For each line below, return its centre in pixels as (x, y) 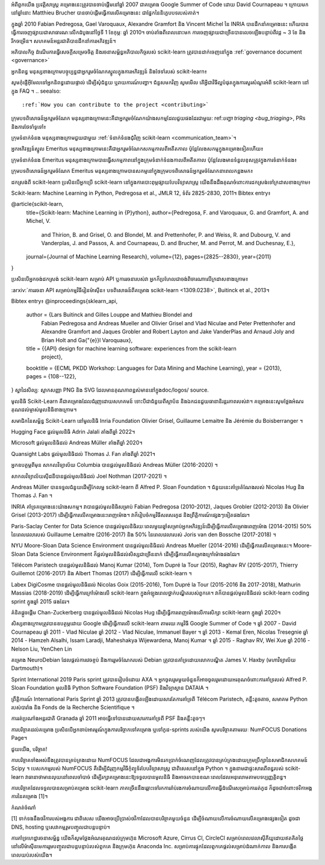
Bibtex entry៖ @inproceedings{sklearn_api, (64, 301)
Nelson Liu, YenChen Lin (42, 649)
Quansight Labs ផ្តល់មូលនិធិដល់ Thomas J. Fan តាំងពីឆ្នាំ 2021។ (83, 454)
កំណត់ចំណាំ (23, 807)
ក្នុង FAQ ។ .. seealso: (36, 91)
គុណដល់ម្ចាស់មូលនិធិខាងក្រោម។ (44, 410)
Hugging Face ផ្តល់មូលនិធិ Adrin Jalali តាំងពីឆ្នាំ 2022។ (73, 432)
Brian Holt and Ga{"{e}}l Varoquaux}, (87, 340)
